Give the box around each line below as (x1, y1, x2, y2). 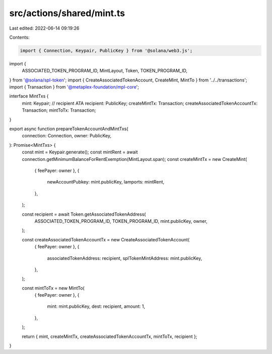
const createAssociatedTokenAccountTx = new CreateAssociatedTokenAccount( (22, 236, 190, 242)
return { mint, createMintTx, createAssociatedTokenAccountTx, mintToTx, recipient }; (22, 333, 197, 339)
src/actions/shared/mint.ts (9, 8, 125, 19)
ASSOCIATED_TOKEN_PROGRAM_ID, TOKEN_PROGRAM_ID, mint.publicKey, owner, (34, 218, 208, 224)
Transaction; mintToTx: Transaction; (22, 107, 96, 113)
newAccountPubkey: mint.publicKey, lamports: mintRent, (47, 179, 165, 185)
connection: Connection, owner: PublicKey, (22, 133, 112, 139)
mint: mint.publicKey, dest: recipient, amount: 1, (47, 303, 146, 309)
